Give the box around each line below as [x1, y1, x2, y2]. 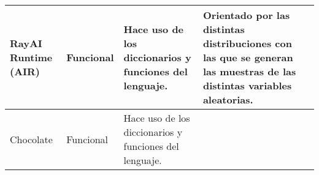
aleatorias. [202, 92, 253, 106]
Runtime [10, 50, 53, 64]
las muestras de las [202, 64, 296, 78]
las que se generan [202, 50, 293, 64]
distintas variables [202, 78, 292, 92]
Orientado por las [202, 8, 290, 22]
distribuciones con [202, 36, 292, 50]
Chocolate [10, 132, 53, 146]
